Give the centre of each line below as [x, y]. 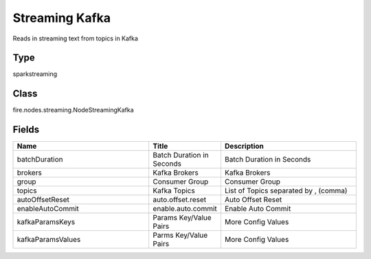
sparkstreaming [35, 74]
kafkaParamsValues [49, 240]
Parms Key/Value [180, 235]
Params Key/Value [182, 218]
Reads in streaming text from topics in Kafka [76, 38]
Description [244, 146]
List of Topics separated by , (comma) [286, 190]
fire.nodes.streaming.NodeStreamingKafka [73, 110]
